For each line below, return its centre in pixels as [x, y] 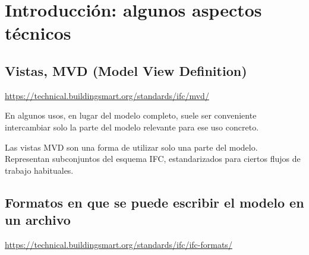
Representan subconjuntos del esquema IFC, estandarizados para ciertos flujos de [153, 159]
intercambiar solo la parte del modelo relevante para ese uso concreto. [132, 127]
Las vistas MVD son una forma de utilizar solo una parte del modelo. [131, 147]
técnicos [38, 33]
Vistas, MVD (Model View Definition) [126, 70]
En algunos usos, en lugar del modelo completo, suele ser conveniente [131, 115]
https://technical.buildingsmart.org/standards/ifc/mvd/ [107, 95]
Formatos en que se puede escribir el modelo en [154, 202]
